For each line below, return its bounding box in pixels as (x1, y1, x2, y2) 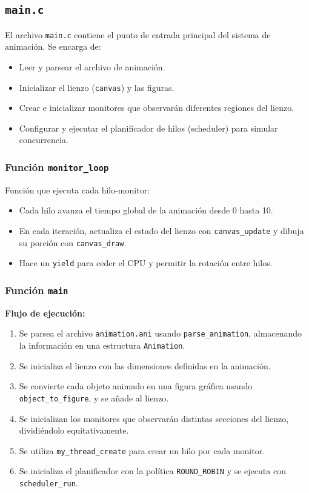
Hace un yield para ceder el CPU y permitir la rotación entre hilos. (19, 257, 273, 269)
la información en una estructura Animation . (19, 339, 185, 352)
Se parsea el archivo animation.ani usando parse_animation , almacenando (19, 327, 302, 340)
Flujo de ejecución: (5, 306, 85, 319)
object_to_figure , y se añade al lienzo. (19, 391, 169, 404)
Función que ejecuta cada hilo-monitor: (5, 183, 150, 196)
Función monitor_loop (5, 159, 109, 174)
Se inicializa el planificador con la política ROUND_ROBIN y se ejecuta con (19, 464, 286, 477)
